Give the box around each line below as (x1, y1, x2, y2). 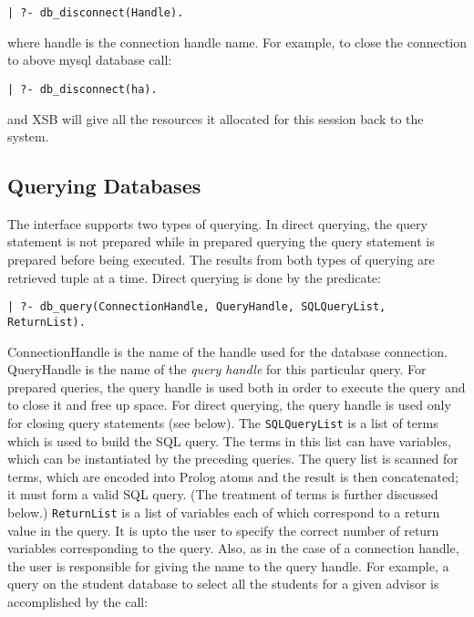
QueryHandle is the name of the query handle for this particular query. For (7, 360, 427, 379)
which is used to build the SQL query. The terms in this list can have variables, (7, 431, 451, 450)
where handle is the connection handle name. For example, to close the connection (7, 32, 468, 51)
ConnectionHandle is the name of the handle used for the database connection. (7, 341, 448, 361)
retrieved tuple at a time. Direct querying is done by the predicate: (7, 267, 381, 287)
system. (7, 127, 49, 146)
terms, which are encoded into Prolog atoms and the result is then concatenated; (7, 466, 459, 486)
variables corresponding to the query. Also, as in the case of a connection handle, (7, 539, 459, 558)
